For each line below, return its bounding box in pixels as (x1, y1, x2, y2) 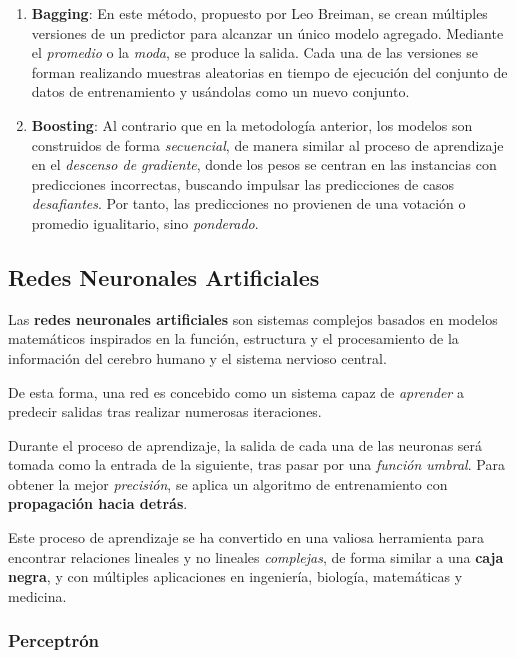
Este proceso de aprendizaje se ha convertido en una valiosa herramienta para (8, 527, 484, 548)
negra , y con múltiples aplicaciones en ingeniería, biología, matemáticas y (8, 566, 463, 587)
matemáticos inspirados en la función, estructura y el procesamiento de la (8, 328, 459, 349)
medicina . (8, 585, 67, 606)
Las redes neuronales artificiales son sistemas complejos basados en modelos (8, 308, 498, 329)
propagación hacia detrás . (8, 493, 188, 514)
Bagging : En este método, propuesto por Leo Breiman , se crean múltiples (31, 3, 488, 23)
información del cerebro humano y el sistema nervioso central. (8, 347, 387, 368)
